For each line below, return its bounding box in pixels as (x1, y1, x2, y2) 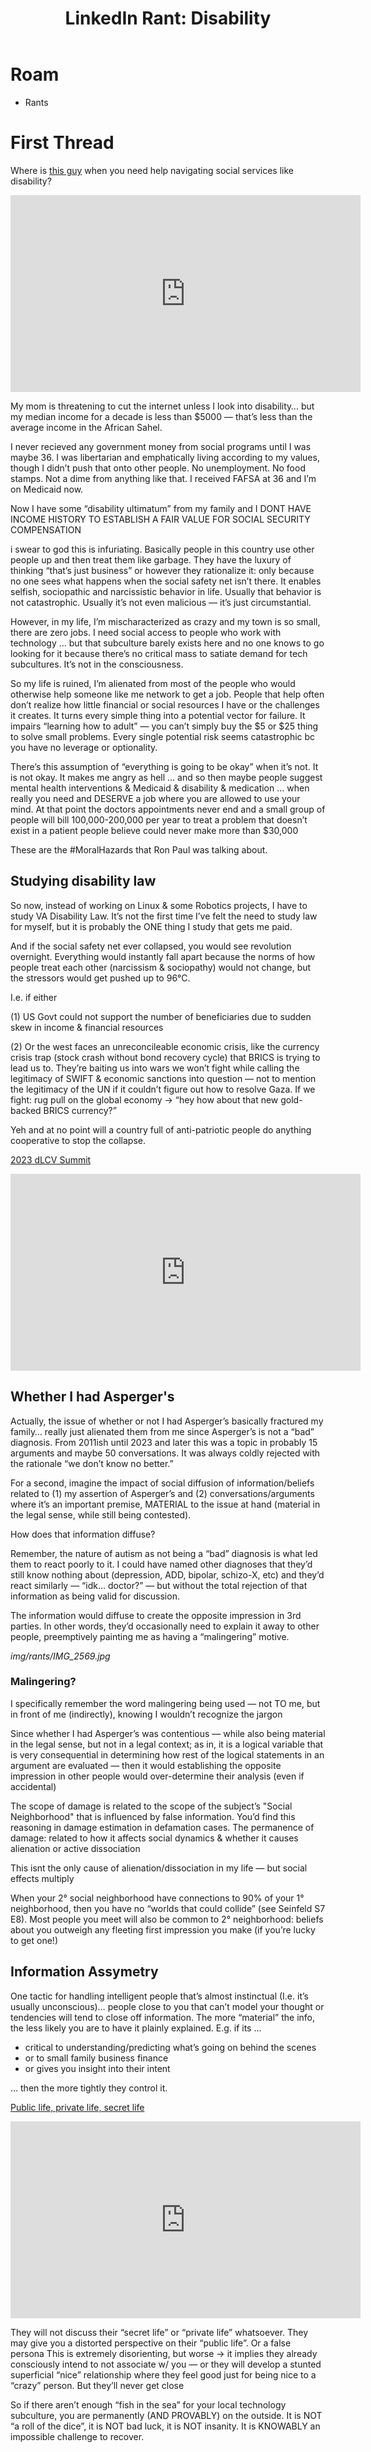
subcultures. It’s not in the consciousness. (10, 658, 184, 670)
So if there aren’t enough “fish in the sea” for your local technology (10, 2398, 287, 2411)
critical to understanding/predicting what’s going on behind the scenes (24, 2041, 317, 2053)
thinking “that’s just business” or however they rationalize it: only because (10, 564, 315, 576)
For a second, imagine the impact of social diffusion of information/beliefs (10, 1477, 315, 1489)
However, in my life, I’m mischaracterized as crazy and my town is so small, (10, 615, 321, 627)
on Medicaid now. (10, 483, 84, 495)
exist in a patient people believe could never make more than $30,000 (10, 824, 299, 836)
